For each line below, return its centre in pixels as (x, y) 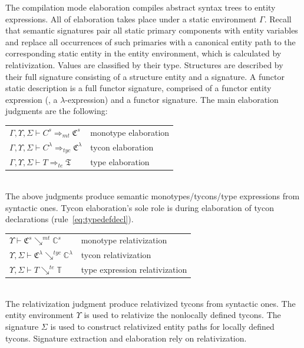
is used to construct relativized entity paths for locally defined (162, 327)
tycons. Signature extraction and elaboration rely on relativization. (126, 338)
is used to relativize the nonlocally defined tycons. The (182, 315)
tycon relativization (116, 255)
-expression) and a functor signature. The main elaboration (172, 99)
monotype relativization (124, 240)
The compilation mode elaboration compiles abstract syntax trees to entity (141, 7)
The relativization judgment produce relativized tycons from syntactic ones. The (151, 303)
